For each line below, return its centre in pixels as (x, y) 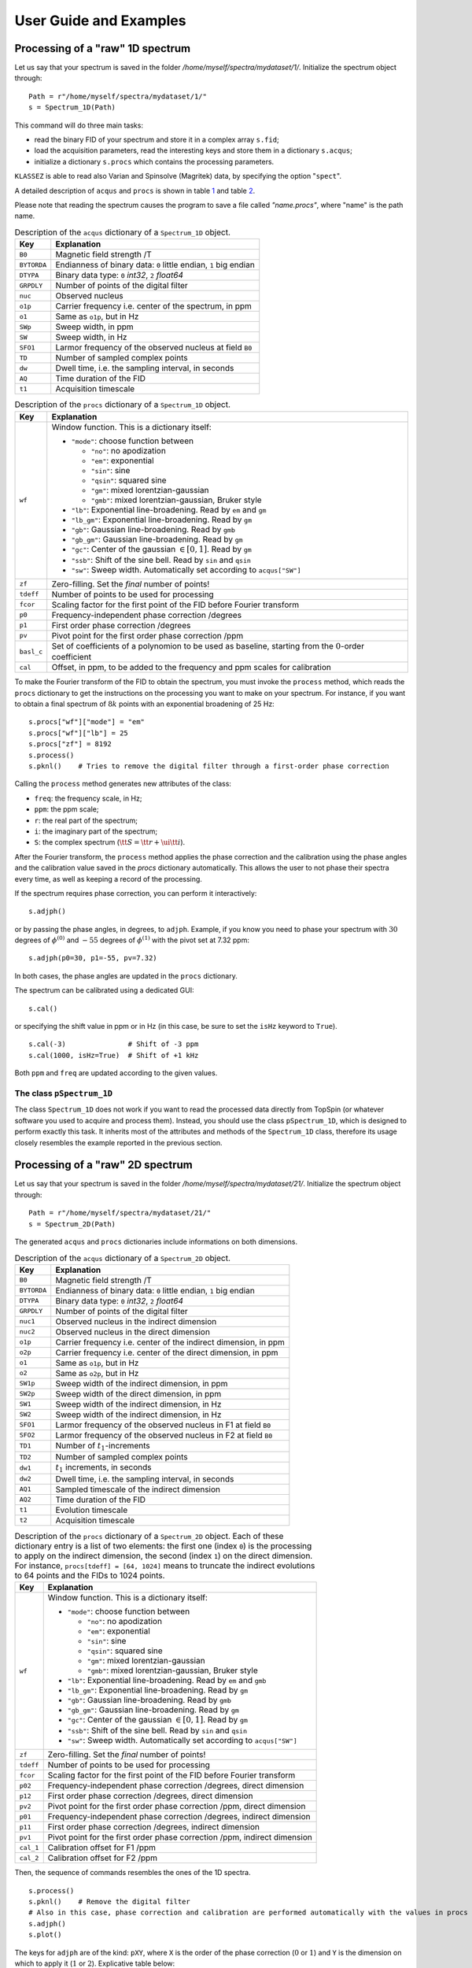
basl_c (31, 651)
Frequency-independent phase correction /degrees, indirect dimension (179, 1817)
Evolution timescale (92, 1510)
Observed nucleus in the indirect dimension (136, 1321)
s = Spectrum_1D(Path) (72, 107)
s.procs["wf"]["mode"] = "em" (87, 722)
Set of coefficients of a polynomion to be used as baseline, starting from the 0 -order (208, 646)
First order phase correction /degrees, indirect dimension (153, 1827)
